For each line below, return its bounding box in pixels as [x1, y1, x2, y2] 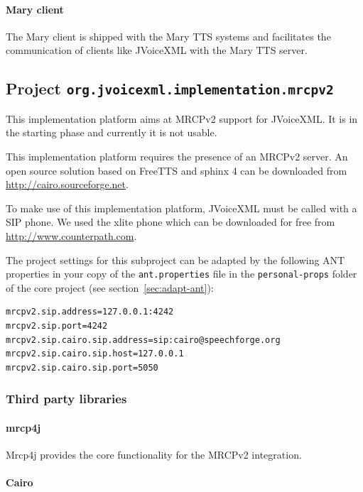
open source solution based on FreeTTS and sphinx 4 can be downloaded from [6, 163, 347, 177]
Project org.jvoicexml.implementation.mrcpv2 [6, 77, 334, 99]
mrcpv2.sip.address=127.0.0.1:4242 [6, 307, 174, 317]
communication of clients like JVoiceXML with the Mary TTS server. [6, 43, 308, 58]
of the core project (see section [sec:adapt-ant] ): [6, 280, 214, 295]
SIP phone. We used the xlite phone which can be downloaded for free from [6, 214, 335, 229]
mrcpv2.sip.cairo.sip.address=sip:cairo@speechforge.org [6, 334, 281, 345]
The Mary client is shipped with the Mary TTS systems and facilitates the [6, 28, 331, 43]
